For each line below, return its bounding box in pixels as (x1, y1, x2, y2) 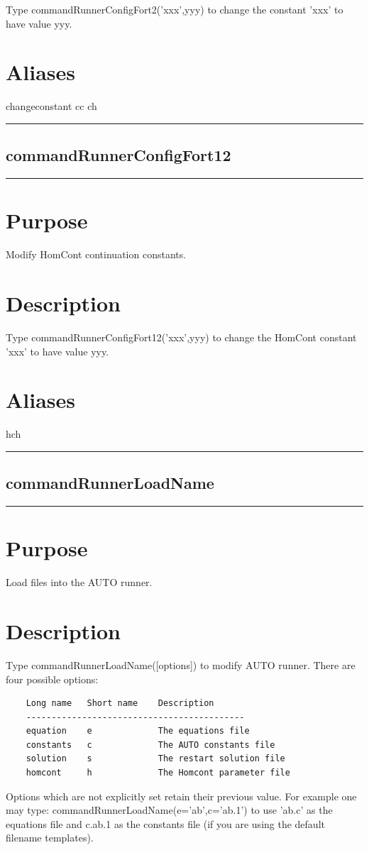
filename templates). (6, 830, 94, 845)
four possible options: (6, 671, 99, 686)
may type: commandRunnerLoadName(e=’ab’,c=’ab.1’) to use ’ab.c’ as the (6, 802, 333, 817)
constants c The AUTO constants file (26, 739, 275, 750)
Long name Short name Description (26, 698, 214, 709)
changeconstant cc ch (6, 99, 97, 114)
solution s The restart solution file (26, 754, 285, 764)
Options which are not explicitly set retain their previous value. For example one (6, 788, 357, 803)
